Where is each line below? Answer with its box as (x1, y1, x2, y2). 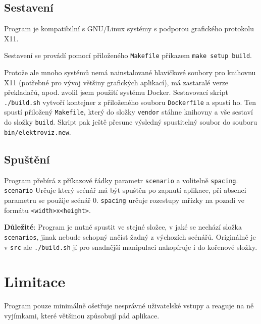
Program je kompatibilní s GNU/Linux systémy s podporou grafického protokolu (4, 23, 254, 34)
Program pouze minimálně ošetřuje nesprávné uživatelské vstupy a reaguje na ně (4, 300, 254, 311)
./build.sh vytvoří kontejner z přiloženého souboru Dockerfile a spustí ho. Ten (4, 96, 256, 107)
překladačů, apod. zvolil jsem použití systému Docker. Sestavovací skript (4, 87, 229, 97)
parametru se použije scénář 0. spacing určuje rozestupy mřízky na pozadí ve (4, 194, 245, 205)
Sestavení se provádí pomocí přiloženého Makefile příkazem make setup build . (4, 50, 252, 61)
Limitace (4, 271, 66, 292)
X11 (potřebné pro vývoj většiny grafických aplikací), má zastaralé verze (4, 77, 229, 87)
